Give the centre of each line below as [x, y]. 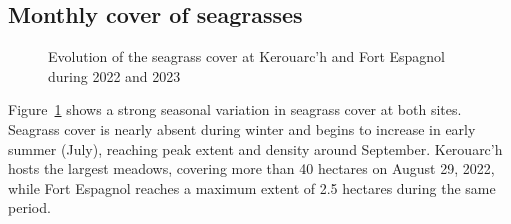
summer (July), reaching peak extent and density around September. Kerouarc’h [255, 148]
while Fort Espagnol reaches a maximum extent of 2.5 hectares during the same [252, 187]
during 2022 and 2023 [114, 75]
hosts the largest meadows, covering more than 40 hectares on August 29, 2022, [251, 168]
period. [29, 207]
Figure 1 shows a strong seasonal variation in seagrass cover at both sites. [235, 109]
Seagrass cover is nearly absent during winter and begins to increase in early [242, 128]
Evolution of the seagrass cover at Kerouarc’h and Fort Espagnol [246, 56]
